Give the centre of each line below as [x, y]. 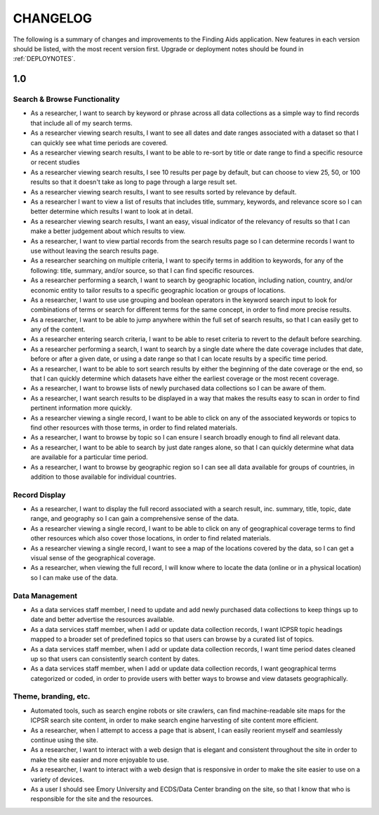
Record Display [39, 495]
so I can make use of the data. [74, 577]
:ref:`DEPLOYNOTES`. [44, 59]
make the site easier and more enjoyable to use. [100, 760]
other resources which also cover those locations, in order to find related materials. [151, 538]
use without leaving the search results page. [95, 251]
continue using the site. [64, 740]
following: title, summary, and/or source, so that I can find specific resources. [142, 270]
